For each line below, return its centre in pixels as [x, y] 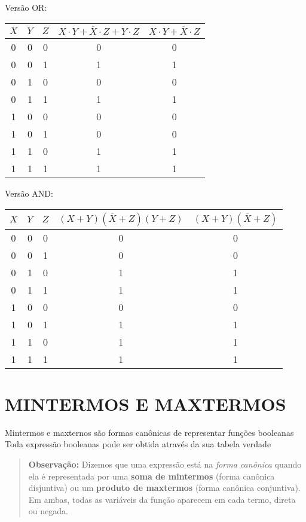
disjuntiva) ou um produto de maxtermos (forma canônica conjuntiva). [164, 488]
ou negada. [48, 511]
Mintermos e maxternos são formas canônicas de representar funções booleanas [149, 432]
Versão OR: [26, 7]
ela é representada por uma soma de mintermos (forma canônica [152, 476]
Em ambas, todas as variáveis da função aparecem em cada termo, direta [162, 499]
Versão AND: [29, 193]
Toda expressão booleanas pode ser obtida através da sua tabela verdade [138, 444]
